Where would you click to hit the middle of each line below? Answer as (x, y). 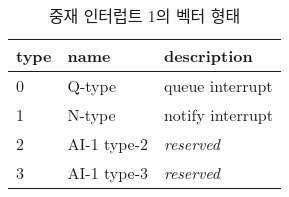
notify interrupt (218, 114)
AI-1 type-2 (107, 143)
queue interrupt (218, 85)
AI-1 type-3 (107, 172)
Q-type (91, 85)
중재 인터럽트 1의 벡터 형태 (144, 15)
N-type (91, 114)
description (208, 55)
